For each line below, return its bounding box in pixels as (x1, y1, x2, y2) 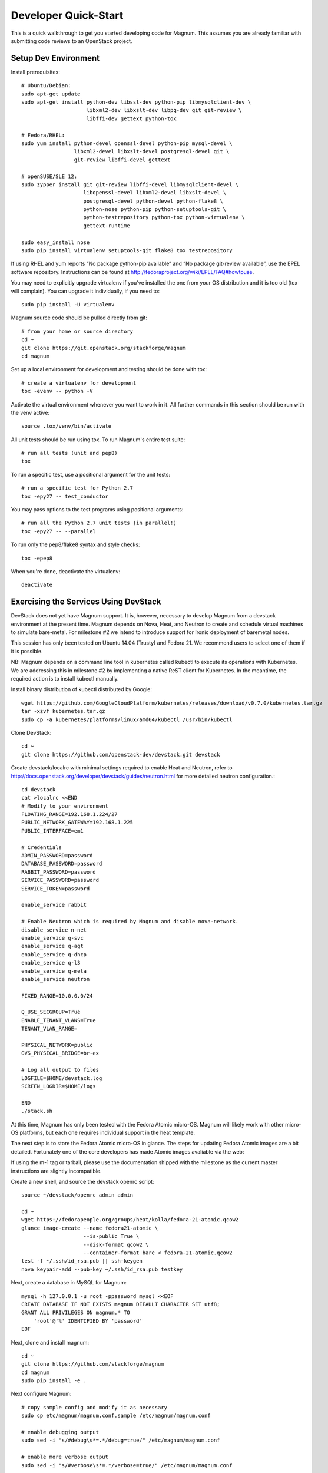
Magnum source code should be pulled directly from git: (11, 314, 147, 321)
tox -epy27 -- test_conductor (21, 493, 109, 500)
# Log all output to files (21, 1066, 100, 1074)
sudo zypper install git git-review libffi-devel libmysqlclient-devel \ (21, 181, 239, 188)
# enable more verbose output (21, 1454, 109, 1461)
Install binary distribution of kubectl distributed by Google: (11, 686, 153, 693)
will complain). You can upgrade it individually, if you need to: (11, 288, 160, 295)
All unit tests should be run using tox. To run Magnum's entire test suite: (11, 436, 185, 443)
